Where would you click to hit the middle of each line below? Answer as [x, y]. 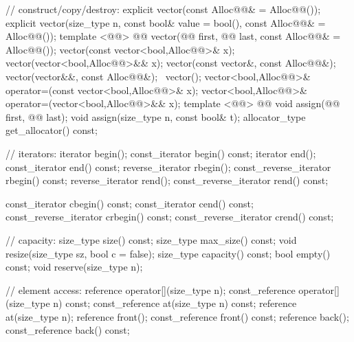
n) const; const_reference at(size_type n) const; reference [175, 303]
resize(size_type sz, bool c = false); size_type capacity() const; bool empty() [168, 253]
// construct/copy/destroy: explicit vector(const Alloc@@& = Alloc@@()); [163, 9]
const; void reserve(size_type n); [74, 267]
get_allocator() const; [52, 130]
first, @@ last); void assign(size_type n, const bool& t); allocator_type [156, 116]
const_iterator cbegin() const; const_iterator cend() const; [130, 203]
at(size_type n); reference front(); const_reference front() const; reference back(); [177, 316]
